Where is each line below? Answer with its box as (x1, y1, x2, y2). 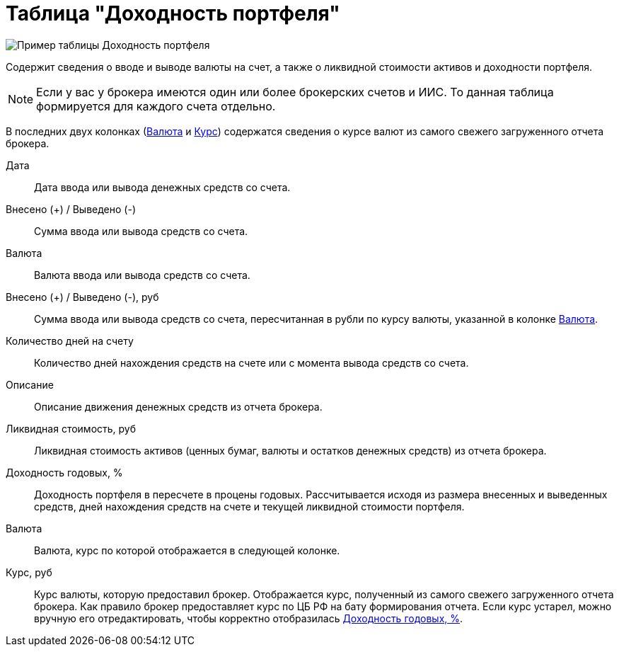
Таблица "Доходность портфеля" (6, 1, 340, 25)
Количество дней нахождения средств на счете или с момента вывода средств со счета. (34, 356, 469, 369)
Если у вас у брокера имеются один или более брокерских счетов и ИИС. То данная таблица (36, 84, 554, 99)
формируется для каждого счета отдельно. (36, 98, 276, 113)
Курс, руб (6, 566, 52, 578)
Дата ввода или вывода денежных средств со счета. (34, 181, 291, 193)
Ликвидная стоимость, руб (6, 422, 137, 435)
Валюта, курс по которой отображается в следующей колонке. (34, 544, 340, 556)
